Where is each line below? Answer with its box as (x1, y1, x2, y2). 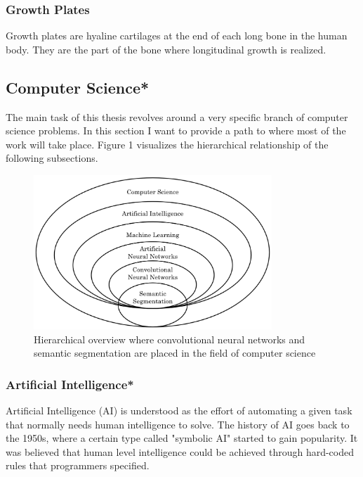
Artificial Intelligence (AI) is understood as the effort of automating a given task (6, 402, 352, 417)
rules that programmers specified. (6, 458, 150, 473)
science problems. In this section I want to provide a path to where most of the (6, 123, 346, 138)
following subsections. (6, 151, 98, 165)
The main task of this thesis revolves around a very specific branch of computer (6, 109, 348, 124)
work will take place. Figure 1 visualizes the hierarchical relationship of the (6, 136, 329, 151)
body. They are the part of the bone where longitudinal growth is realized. (6, 42, 326, 56)
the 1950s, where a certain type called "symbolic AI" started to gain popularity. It (6, 431, 358, 445)
